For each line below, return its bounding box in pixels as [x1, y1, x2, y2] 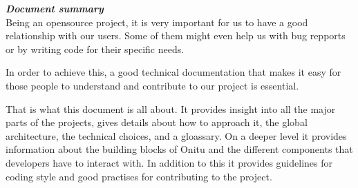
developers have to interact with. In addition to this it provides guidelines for [6, 155, 332, 169]
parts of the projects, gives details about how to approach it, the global [6, 115, 308, 129]
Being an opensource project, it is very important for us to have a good [6, 14, 308, 29]
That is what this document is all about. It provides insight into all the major [6, 101, 336, 116]
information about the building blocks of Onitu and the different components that [6, 142, 353, 156]
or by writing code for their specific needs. [6, 41, 185, 56]
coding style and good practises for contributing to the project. [6, 169, 272, 183]
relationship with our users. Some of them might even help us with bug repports [6, 28, 346, 43]
